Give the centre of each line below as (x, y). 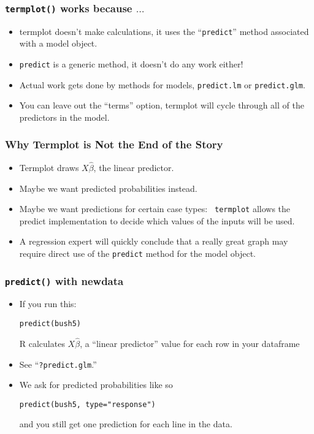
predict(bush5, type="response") (87, 404)
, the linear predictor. (134, 167)
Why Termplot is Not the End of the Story (114, 144)
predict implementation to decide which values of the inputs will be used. (157, 220)
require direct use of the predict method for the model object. (137, 253)
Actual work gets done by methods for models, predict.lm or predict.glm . (162, 84)
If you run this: (48, 304)
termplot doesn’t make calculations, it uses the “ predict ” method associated (164, 31)
